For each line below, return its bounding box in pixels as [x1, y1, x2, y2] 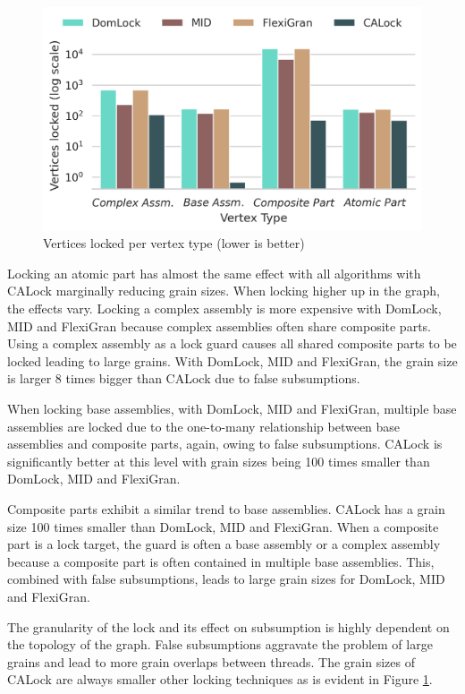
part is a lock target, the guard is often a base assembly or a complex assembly [7, 535, 441, 553]
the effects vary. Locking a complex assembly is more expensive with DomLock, [7, 299, 442, 318]
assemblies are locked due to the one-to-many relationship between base [7, 416, 401, 435]
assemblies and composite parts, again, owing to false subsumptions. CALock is [7, 434, 443, 453]
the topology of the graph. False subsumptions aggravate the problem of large [7, 635, 433, 654]
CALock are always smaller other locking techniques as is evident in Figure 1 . [7, 670, 433, 689]
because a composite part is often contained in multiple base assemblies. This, [7, 552, 435, 570]
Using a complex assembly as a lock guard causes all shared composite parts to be [7, 334, 457, 353]
